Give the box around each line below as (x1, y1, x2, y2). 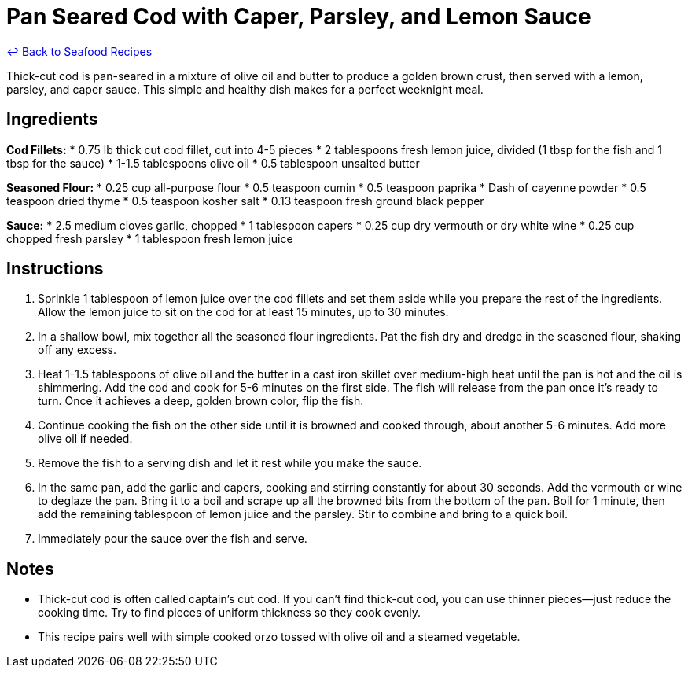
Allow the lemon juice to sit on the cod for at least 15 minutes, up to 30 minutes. (38, 305, 449, 319)
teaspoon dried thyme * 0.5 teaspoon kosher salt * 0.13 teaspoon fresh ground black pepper (6, 193, 484, 208)
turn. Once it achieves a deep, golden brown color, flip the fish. (38, 394, 364, 408)
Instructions (6, 259, 104, 279)
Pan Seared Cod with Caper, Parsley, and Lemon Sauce (6, 3, 591, 30)
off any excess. (38, 343, 117, 357)
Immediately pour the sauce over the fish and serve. (38, 532, 307, 546)
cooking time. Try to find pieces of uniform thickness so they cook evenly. (38, 606, 421, 620)
